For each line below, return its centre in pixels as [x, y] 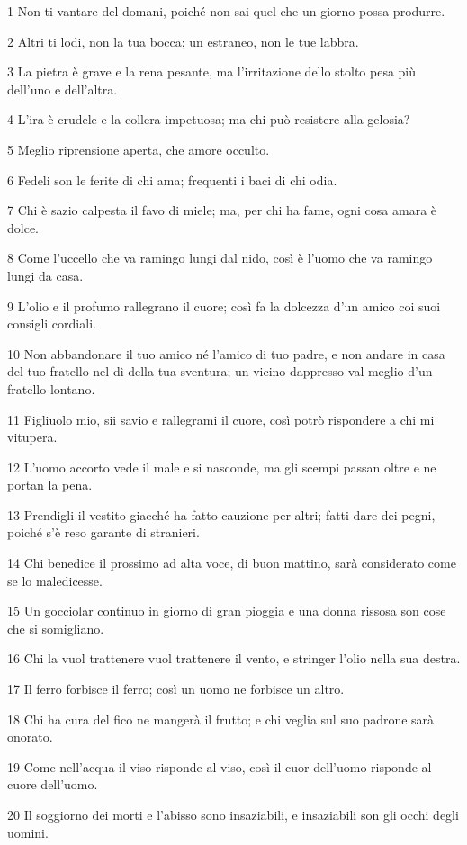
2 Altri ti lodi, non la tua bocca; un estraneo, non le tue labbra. [183, 41]
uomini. [28, 832]
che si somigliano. [56, 628]
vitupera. [32, 437]
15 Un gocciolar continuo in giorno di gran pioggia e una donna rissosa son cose [227, 611]
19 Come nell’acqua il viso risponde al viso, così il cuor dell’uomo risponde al [220, 766]
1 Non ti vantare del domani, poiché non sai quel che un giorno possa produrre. [226, 11]
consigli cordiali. [52, 324]
